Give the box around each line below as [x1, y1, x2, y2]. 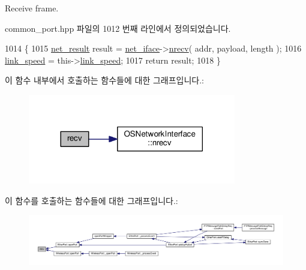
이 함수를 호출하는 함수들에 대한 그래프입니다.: [5, 194, 178, 206]
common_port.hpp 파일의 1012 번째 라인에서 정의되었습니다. [5, 22, 231, 34]
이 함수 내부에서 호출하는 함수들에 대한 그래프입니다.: [5, 74, 204, 86]
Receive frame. [5, 2, 59, 14]
